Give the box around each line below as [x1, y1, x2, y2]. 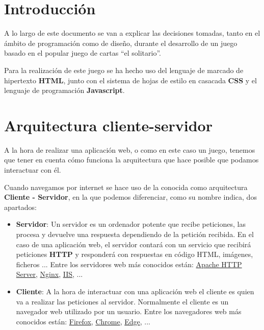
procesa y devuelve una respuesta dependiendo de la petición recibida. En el [16, 228, 254, 239]
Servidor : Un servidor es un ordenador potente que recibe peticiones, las [16, 219, 246, 229]
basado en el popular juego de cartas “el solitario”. [4, 48, 161, 58]
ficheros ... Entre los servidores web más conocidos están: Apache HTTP [16, 258, 242, 269]
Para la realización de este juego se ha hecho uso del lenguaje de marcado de [4, 64, 244, 75]
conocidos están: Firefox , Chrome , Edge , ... [16, 316, 150, 326]
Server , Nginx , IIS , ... [16, 269, 83, 279]
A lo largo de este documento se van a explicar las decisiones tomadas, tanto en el [4, 28, 260, 38]
